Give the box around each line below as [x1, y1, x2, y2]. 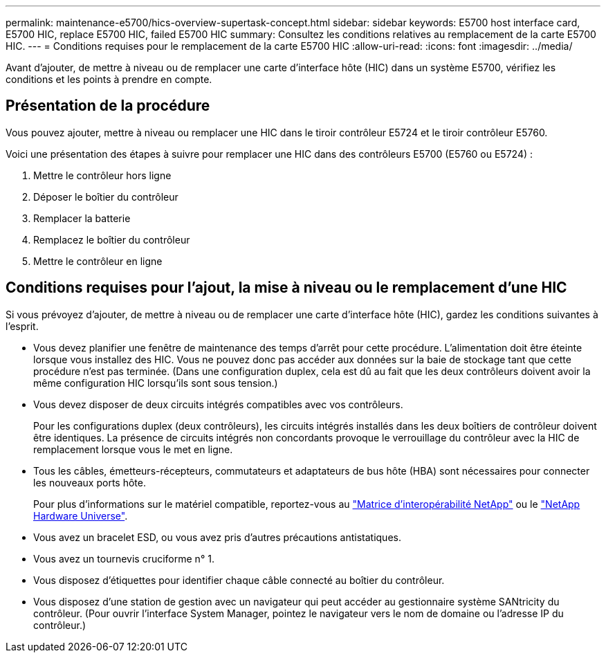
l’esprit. [6, 320, 39, 332]
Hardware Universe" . [33, 509, 128, 522]
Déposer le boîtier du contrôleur [33, 190, 178, 203]
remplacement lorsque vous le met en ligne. [33, 443, 233, 455]
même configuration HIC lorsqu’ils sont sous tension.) [33, 376, 278, 389]
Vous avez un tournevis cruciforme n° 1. [33, 552, 214, 565]
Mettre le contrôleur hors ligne [33, 169, 172, 181]
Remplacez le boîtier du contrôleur [33, 233, 190, 246]
